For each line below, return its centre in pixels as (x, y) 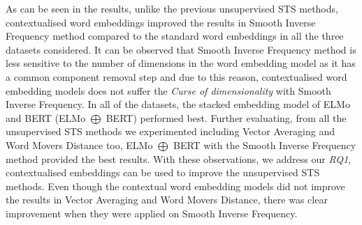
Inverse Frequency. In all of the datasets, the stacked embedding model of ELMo (178, 104)
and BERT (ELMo (46, 117)
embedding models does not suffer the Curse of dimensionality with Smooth (168, 90)
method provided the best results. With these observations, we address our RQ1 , (179, 158)
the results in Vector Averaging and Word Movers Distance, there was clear (167, 200)
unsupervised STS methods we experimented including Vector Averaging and (170, 131)
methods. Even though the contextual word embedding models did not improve (175, 186)
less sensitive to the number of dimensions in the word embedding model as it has (181, 63)
